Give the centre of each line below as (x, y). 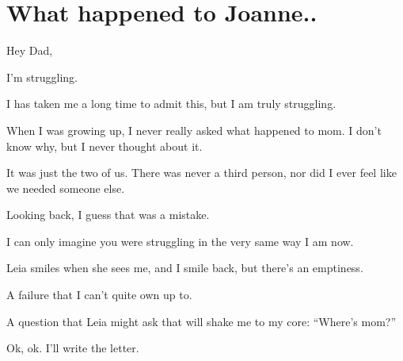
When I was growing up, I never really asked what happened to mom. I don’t (194, 130)
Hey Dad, (30, 50)
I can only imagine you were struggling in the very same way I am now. (180, 241)
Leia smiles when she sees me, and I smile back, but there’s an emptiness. (185, 268)
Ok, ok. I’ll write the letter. (73, 348)
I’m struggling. (42, 77)
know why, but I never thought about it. (105, 146)
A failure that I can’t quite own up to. (99, 295)
